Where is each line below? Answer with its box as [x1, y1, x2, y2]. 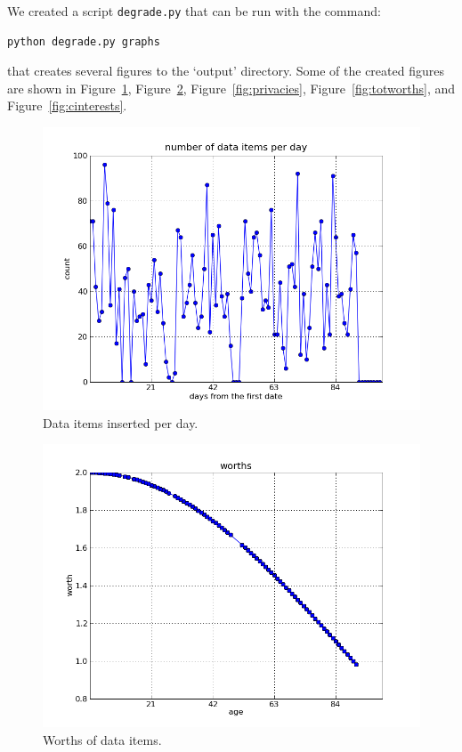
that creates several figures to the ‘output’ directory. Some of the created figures [7, 61, 444, 80]
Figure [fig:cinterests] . [7, 96, 127, 115]
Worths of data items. [43, 730, 162, 748]
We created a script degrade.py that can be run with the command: [7, 2, 381, 20]
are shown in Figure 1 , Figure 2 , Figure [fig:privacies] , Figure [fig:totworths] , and [7, 78, 456, 97]
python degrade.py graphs [7, 35, 160, 48]
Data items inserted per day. [43, 413, 199, 432]
